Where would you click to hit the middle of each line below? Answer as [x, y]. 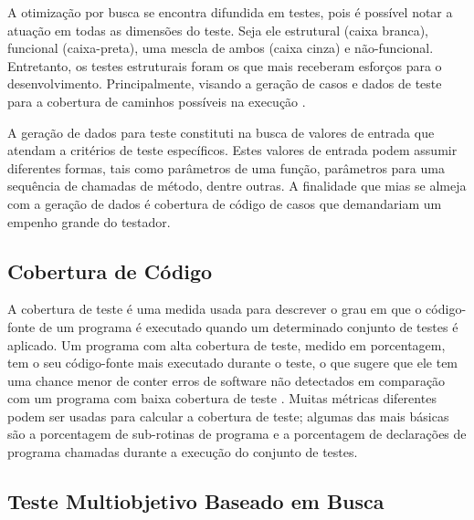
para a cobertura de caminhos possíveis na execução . [157, 101]
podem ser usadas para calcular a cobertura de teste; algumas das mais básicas [228, 416]
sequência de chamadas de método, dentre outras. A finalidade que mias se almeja [237, 186]
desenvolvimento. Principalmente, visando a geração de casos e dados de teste [225, 83]
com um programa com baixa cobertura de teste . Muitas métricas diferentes [222, 398]
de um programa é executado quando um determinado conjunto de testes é [248, 326]
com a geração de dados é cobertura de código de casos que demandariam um [225, 203]
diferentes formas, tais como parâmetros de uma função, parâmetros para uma [226, 167]
